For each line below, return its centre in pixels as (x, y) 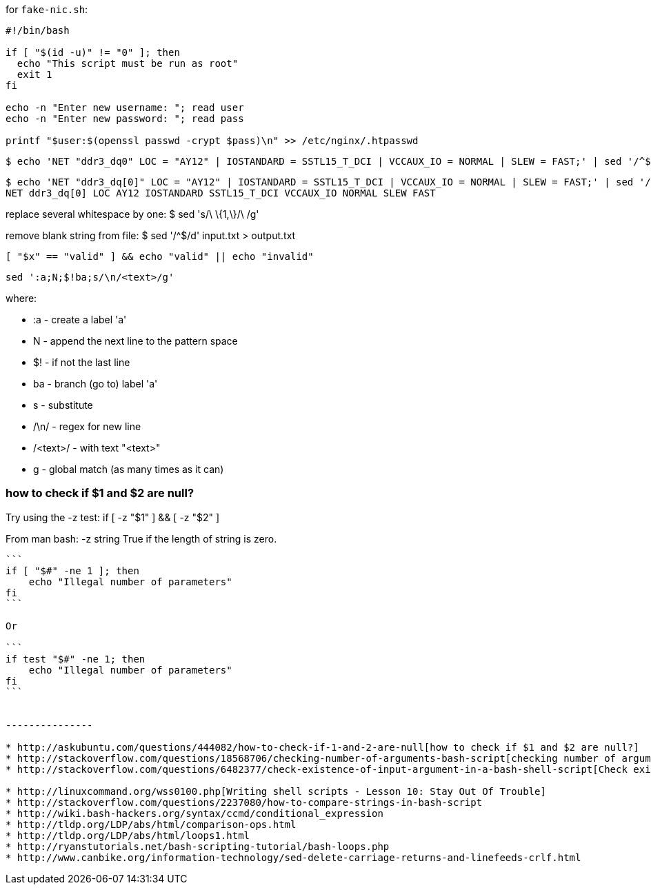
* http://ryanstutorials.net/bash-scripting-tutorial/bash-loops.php (198, 846)
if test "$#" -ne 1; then (76, 659)
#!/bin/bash (38, 30)
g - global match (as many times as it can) (129, 469)
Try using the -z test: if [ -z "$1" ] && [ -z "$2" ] (113, 517)
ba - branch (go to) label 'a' (96, 384)
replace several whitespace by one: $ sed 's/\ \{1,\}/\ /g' (132, 214)
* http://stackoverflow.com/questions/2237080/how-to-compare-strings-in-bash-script (244, 802)
